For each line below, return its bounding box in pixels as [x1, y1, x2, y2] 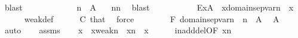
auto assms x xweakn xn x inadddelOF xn [4, 24, 232, 36]
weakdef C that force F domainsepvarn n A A [24, 12, 279, 25]
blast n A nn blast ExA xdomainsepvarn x [4, 1, 294, 13]
